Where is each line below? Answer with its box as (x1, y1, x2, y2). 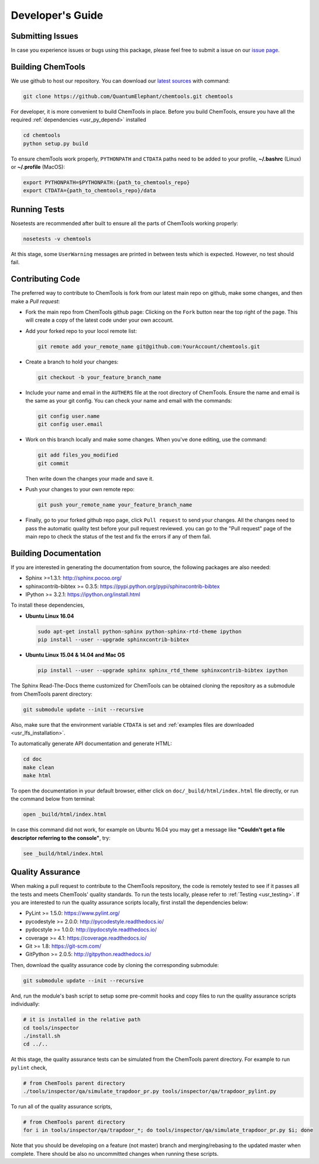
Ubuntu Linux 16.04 (25, 612, 74, 620)
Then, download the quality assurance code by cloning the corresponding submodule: (11, 961, 219, 968)
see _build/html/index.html (23, 850, 104, 857)
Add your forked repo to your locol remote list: (25, 327, 137, 334)
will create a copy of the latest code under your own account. (25, 316, 174, 324)
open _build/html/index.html (23, 811, 107, 818)
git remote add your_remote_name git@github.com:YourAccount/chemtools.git (37, 343, 260, 350)
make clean (23, 764, 54, 771)
